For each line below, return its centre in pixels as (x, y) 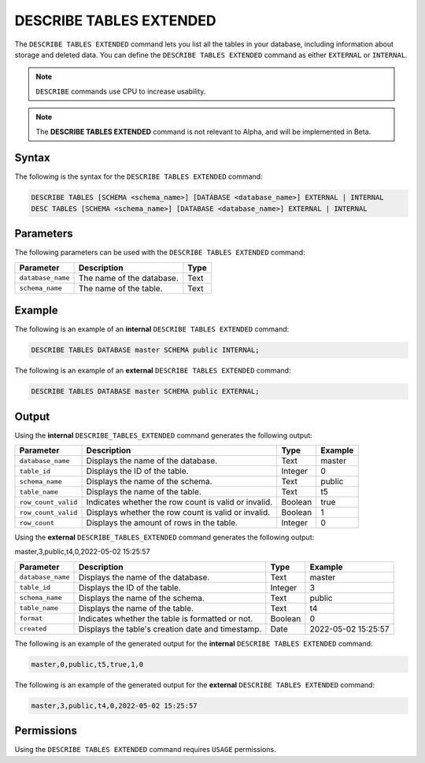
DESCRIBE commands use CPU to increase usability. (121, 91)
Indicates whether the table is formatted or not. (166, 618)
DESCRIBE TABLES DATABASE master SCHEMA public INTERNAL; (145, 350)
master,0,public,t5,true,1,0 (87, 664)
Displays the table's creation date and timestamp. (170, 628)
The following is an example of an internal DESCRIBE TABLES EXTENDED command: (152, 329)
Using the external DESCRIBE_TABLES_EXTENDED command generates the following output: (164, 537)
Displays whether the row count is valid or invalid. (178, 513)
